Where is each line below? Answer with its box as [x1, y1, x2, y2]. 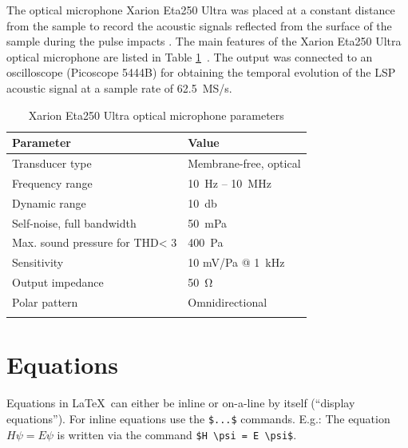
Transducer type [12, 155, 92, 171]
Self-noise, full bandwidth [12, 214, 137, 231]
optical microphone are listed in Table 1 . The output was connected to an [6, 48, 373, 65]
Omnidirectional [188, 293, 267, 310]
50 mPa [188, 214, 228, 231]
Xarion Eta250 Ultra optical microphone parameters [28, 106, 284, 123]
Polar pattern [12, 293, 78, 310]
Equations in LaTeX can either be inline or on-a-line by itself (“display [6, 394, 355, 411]
